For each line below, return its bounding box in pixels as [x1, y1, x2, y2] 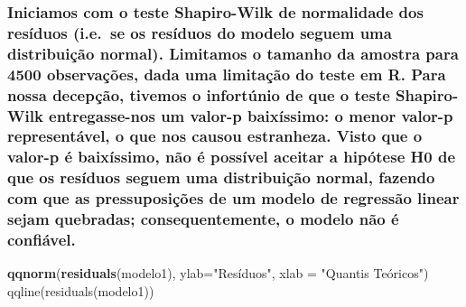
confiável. [7, 228, 76, 251]
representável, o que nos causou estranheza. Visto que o [7, 125, 423, 147]
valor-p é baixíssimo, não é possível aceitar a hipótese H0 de [7, 145, 456, 168]
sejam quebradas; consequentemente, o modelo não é [7, 208, 399, 230]
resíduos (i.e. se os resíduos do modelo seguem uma [7, 21, 392, 43]
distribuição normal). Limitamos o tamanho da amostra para [7, 42, 459, 64]
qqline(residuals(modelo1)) [7, 281, 154, 300]
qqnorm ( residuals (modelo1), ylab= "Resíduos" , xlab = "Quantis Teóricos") [7, 264, 429, 283]
